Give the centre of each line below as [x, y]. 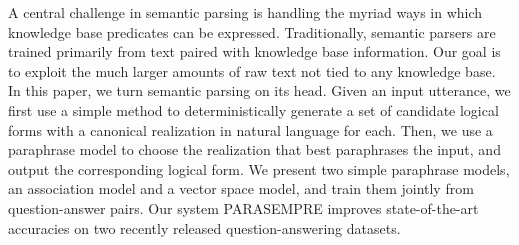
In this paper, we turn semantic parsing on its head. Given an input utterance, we [259, 90]
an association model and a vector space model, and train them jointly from [241, 188]
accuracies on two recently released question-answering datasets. [204, 227]
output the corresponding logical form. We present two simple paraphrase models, [259, 168]
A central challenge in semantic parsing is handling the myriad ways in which [245, 12]
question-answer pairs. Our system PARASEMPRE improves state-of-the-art [243, 207]
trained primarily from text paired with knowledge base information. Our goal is [254, 51]
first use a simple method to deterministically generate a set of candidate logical [253, 109]
